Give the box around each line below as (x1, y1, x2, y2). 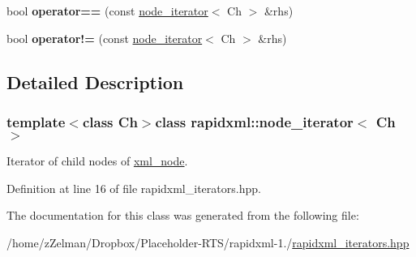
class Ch (82, 111, 138, 131)
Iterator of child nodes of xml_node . (6, 152, 188, 169)
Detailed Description (6, 69, 184, 94)
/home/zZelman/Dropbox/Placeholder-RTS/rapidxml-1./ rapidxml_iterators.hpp (6, 233, 410, 251)
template (6, 111, 66, 131)
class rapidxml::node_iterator (155, 111, 354, 131)
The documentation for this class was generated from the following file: (6, 207, 359, 224)
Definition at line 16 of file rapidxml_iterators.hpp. (6, 179, 261, 196)
